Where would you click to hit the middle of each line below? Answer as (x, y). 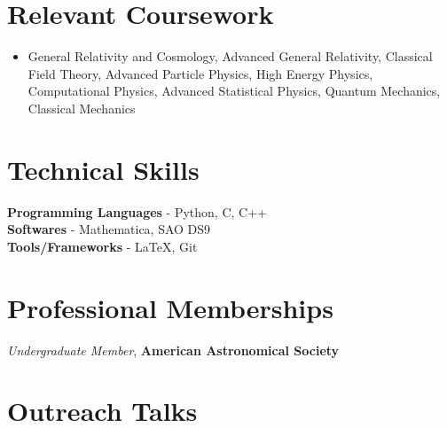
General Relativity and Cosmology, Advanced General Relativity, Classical (230, 56)
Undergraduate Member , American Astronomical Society (173, 350)
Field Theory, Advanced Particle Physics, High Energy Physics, (200, 73)
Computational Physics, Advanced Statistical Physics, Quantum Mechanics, (234, 91)
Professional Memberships (170, 307)
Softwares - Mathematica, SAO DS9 (109, 229)
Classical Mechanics (82, 108)
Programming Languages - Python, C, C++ (137, 211)
